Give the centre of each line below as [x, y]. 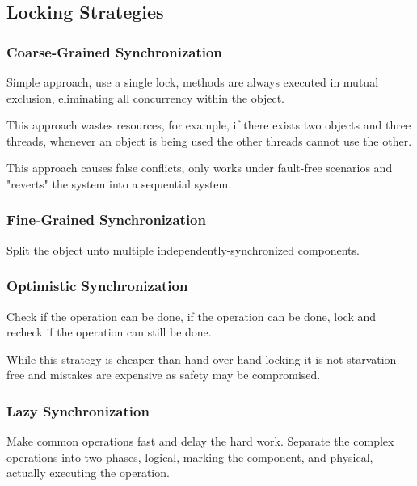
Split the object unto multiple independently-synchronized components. [183, 249]
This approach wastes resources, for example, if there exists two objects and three [209, 125]
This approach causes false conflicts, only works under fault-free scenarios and [200, 168]
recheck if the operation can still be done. [109, 332]
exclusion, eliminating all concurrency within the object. [145, 97]
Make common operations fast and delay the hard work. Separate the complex [200, 441]
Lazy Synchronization [78, 410]
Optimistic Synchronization [97, 286]
